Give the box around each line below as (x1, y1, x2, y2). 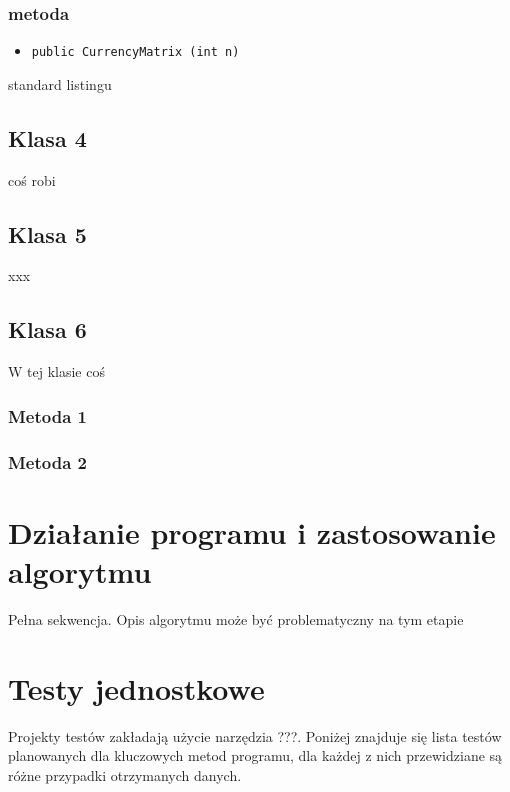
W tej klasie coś (8, 361, 105, 382)
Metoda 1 (8, 403, 87, 428)
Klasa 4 (8, 122, 87, 153)
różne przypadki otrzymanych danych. (8, 764, 242, 785)
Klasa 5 (8, 218, 87, 249)
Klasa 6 (8, 314, 87, 345)
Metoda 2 (8, 449, 87, 474)
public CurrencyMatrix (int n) (31, 45, 240, 60)
